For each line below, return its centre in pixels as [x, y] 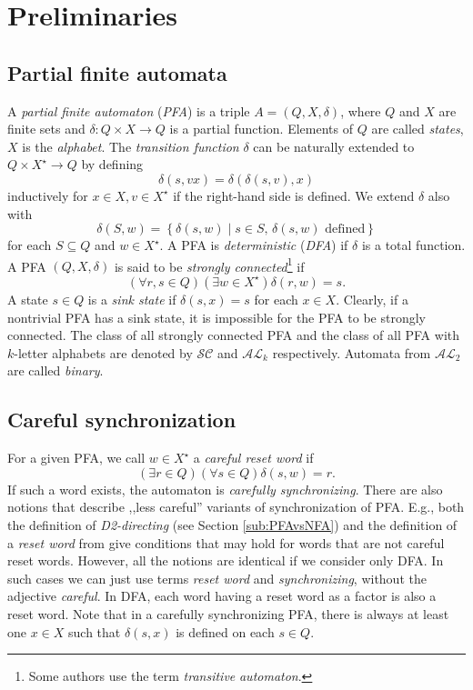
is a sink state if [132, 299]
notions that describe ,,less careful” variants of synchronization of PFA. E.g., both [236, 507]
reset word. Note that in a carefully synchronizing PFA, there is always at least [228, 613]
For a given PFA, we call [76, 458]
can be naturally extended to [334, 146]
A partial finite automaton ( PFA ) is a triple [129, 110]
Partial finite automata [117, 72]
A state [28, 299]
